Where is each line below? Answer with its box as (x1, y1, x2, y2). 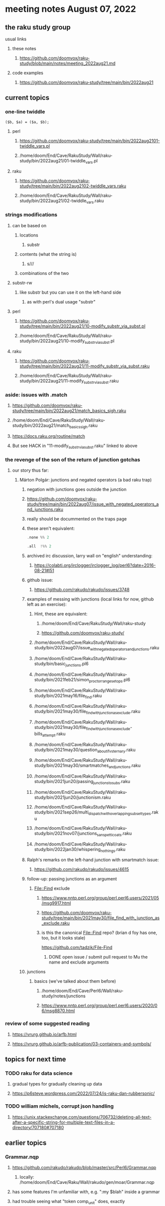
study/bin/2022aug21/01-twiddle (19, 157, 86, 163)
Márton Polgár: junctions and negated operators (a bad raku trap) (19, 477, 152, 483)
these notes (12, 46, 36, 51)
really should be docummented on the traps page (27, 516, 127, 522)
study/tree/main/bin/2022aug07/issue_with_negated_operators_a (27, 501, 159, 507)
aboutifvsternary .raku (97, 747, 136, 754)
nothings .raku (100, 846, 126, 853)
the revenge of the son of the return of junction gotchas (5, 456, 140, 463)
